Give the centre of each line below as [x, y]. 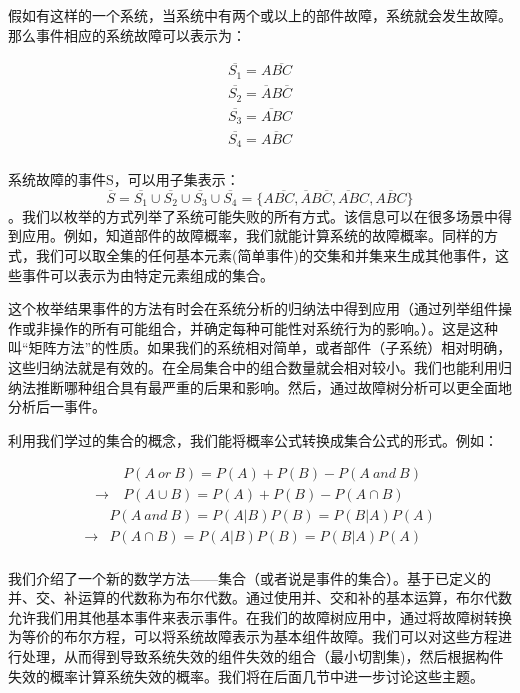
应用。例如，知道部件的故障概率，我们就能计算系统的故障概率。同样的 [252, 235]
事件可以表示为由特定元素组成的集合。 [147, 274]
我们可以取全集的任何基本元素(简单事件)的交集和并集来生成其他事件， [265, 255]
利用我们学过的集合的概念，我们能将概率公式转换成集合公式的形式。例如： [253, 439]
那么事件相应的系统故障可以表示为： [127, 34]
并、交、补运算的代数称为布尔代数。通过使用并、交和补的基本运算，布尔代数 [260, 597]
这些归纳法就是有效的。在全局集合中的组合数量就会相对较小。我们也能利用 [253, 367]
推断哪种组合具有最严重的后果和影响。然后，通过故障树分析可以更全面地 [273, 386]
